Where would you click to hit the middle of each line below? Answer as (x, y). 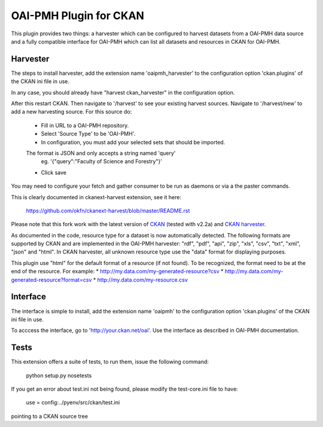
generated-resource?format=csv (51, 280)
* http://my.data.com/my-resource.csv (141, 280)
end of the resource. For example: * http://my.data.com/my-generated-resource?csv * (117, 272)
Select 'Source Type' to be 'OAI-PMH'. (88, 134)
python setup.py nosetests (59, 375)
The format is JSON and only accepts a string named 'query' (101, 153)
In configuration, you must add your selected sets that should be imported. (133, 142)
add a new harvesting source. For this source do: (71, 112)
